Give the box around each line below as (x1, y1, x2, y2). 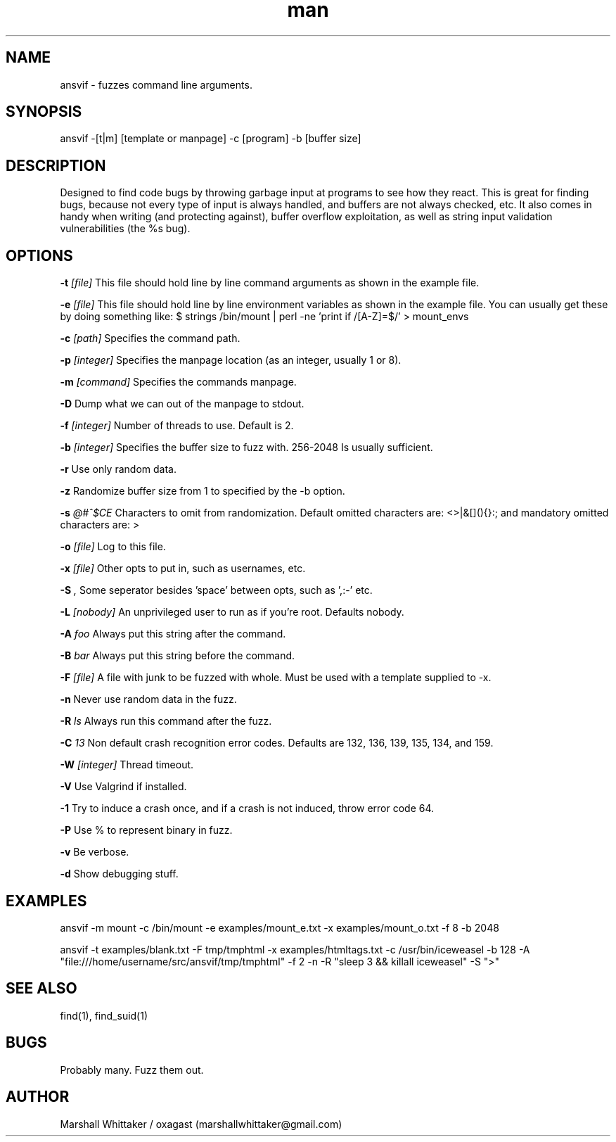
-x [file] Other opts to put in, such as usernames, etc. (60, 562, 306, 575)
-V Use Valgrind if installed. (60, 780, 187, 793)
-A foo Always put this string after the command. (60, 628, 286, 640)
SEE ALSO (6, 979, 77, 998)
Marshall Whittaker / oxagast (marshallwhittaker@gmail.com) (60, 1117, 342, 1130)
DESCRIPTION (6, 156, 106, 175)
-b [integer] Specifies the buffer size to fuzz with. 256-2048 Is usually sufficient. (60, 441, 433, 454)
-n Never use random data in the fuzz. (60, 693, 237, 706)
